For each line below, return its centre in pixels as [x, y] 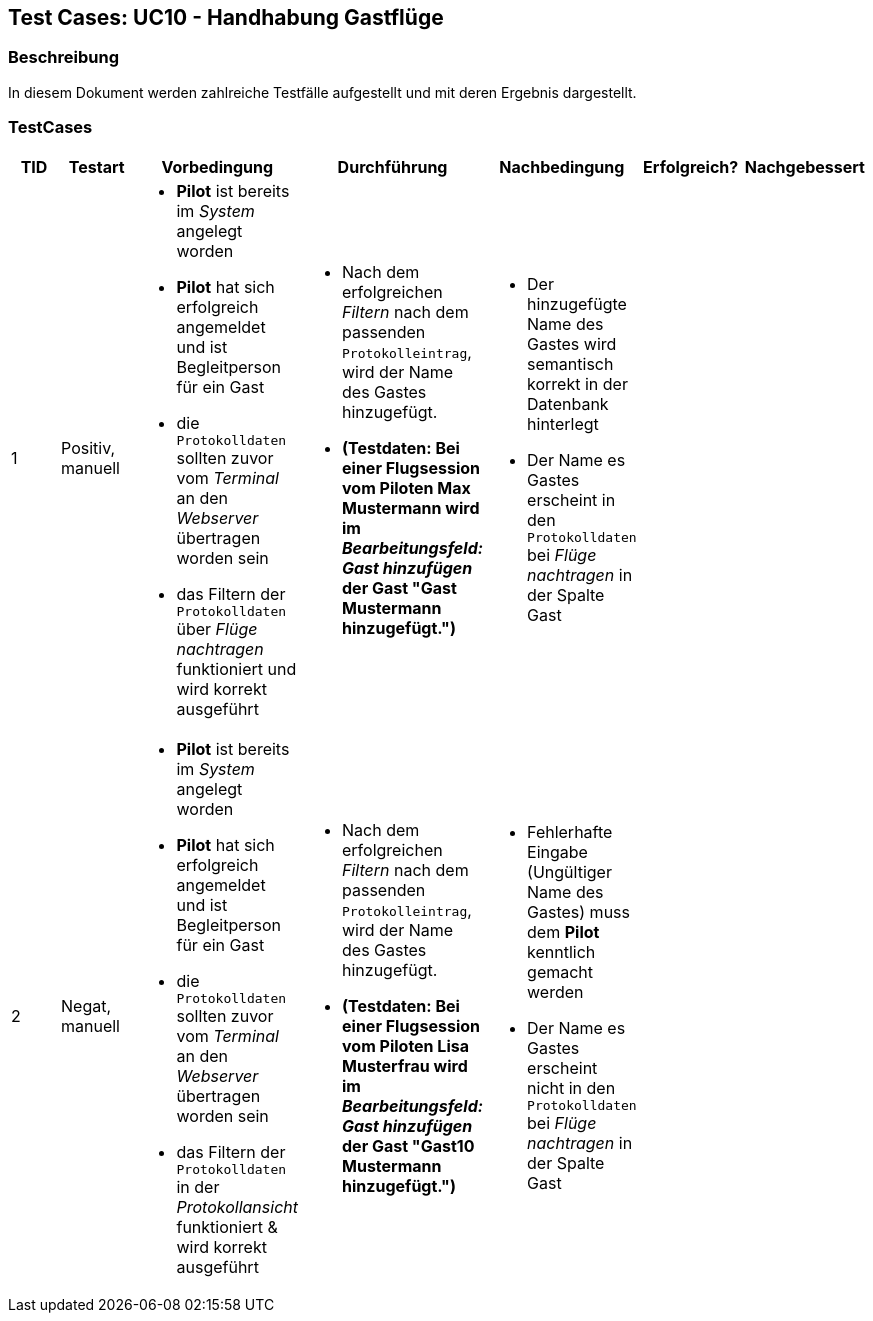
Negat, [86, 1005]
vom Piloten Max [406, 487]
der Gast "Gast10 [408, 1145]
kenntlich [561, 952]
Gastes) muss [578, 912]
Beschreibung [64, 57]
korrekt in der [577, 384]
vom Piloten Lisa [405, 1045]
